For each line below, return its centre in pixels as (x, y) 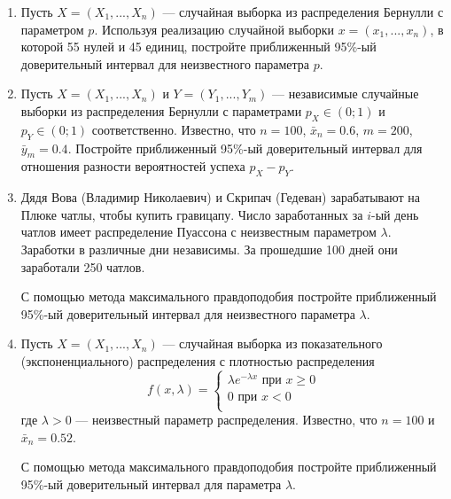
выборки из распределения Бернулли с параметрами (161, 110)
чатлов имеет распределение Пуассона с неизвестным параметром (198, 232)
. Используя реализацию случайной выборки (214, 29)
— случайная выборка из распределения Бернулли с (303, 12)
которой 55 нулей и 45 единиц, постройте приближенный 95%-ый (198, 47)
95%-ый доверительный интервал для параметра (151, 483)
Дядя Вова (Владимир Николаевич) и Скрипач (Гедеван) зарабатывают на (221, 197)
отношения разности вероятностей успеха (133, 166)
